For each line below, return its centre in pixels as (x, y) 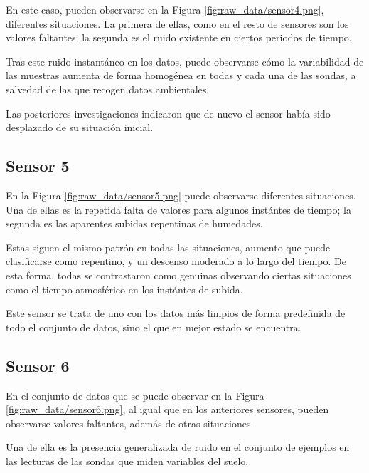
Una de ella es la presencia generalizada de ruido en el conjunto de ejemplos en (178, 447)
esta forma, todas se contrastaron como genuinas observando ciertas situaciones (178, 275)
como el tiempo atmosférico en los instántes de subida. (124, 289)
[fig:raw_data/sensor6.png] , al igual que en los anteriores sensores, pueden (167, 409)
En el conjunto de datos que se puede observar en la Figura (135, 395)
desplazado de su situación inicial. (80, 127)
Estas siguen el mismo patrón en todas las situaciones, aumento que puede (168, 247)
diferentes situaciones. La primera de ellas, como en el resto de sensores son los (177, 23)
